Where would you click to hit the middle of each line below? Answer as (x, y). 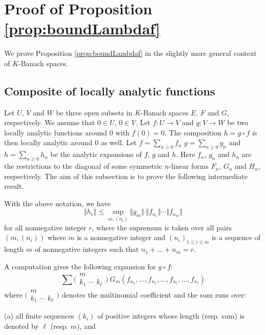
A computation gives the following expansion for (80, 266)
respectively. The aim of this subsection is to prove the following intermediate (126, 176)
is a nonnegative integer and (121, 237)
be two (238, 122)
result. (14, 186)
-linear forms (189, 166)
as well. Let (119, 142)
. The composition (193, 132)
